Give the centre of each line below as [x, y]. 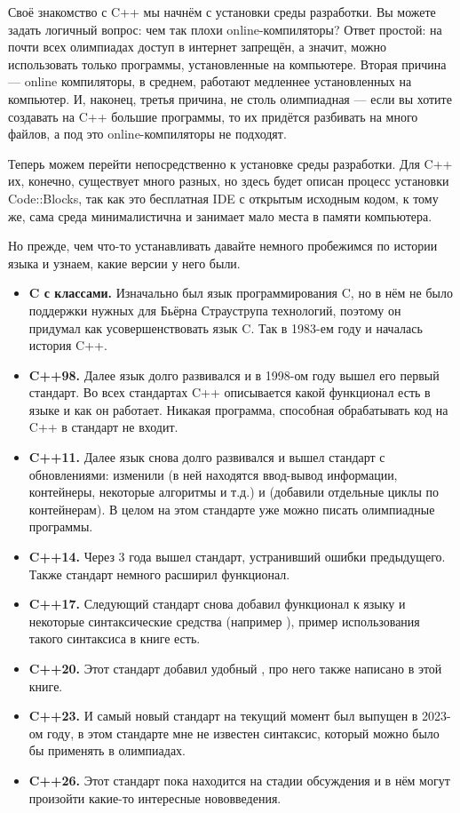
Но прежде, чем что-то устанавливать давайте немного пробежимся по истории [223, 246]
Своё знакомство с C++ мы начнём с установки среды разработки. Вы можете [222, 12]
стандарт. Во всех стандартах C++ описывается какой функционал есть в [230, 392]
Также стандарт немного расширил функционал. [159, 574]
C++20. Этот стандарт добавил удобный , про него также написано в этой [235, 668]
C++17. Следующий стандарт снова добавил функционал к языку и [217, 604]
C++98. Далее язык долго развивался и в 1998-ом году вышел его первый [234, 375]
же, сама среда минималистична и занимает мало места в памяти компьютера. [220, 215]
